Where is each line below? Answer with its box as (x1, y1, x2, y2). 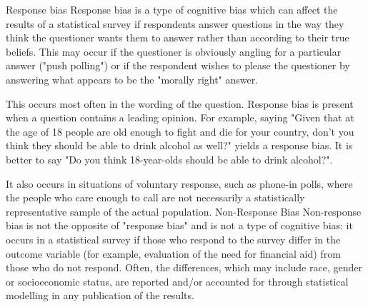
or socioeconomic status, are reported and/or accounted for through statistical (6, 273, 349, 288)
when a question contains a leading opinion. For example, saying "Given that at (6, 110, 354, 125)
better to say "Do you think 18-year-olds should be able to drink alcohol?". (6, 151, 333, 166)
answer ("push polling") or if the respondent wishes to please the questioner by (6, 58, 350, 73)
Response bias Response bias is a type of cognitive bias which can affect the (6, 2, 338, 16)
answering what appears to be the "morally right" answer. (6, 71, 259, 86)
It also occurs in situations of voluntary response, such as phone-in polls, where (6, 176, 353, 191)
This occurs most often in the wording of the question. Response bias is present (6, 96, 354, 111)
